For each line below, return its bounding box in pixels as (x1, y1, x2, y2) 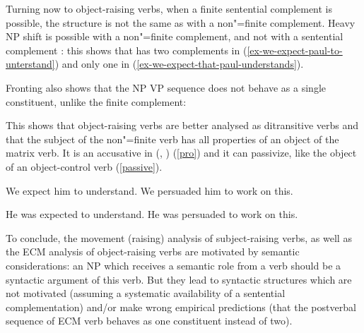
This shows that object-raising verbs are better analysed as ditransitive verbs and (6, 118, 359, 133)
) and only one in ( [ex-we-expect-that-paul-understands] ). (54, 56, 304, 71)
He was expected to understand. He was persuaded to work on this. (6, 207, 298, 222)
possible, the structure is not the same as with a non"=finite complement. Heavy (6, 15, 356, 30)
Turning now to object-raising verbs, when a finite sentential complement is (6, 1, 333, 16)
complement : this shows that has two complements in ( (6, 42, 247, 57)
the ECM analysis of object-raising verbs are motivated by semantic (6, 244, 300, 259)
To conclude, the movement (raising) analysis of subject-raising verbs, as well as (6, 230, 352, 245)
